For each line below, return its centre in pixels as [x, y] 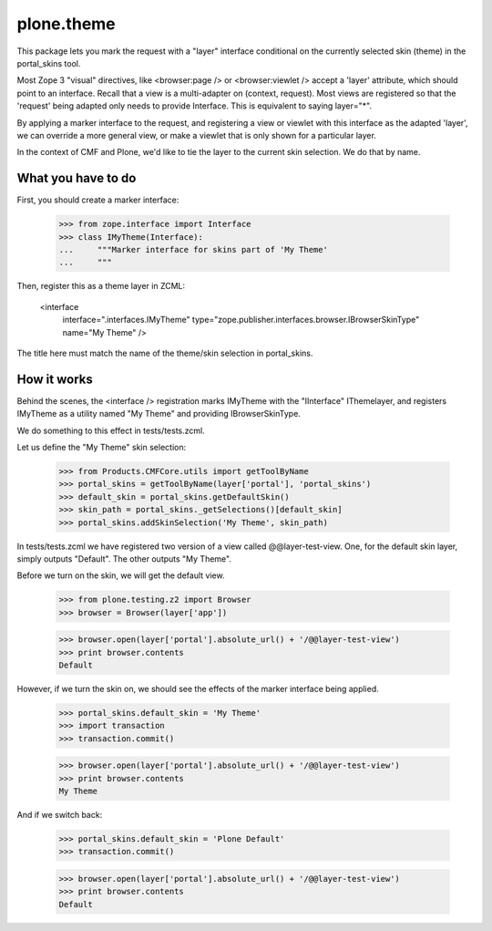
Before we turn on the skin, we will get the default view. [121, 575]
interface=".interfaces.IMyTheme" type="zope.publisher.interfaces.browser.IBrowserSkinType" [241, 320]
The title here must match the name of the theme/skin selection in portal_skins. [165, 353]
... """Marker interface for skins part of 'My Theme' [193, 249]
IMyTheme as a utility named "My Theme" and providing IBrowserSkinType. [159, 414]
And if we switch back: [60, 815]
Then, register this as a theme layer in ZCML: [101, 286]
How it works [55, 379]
